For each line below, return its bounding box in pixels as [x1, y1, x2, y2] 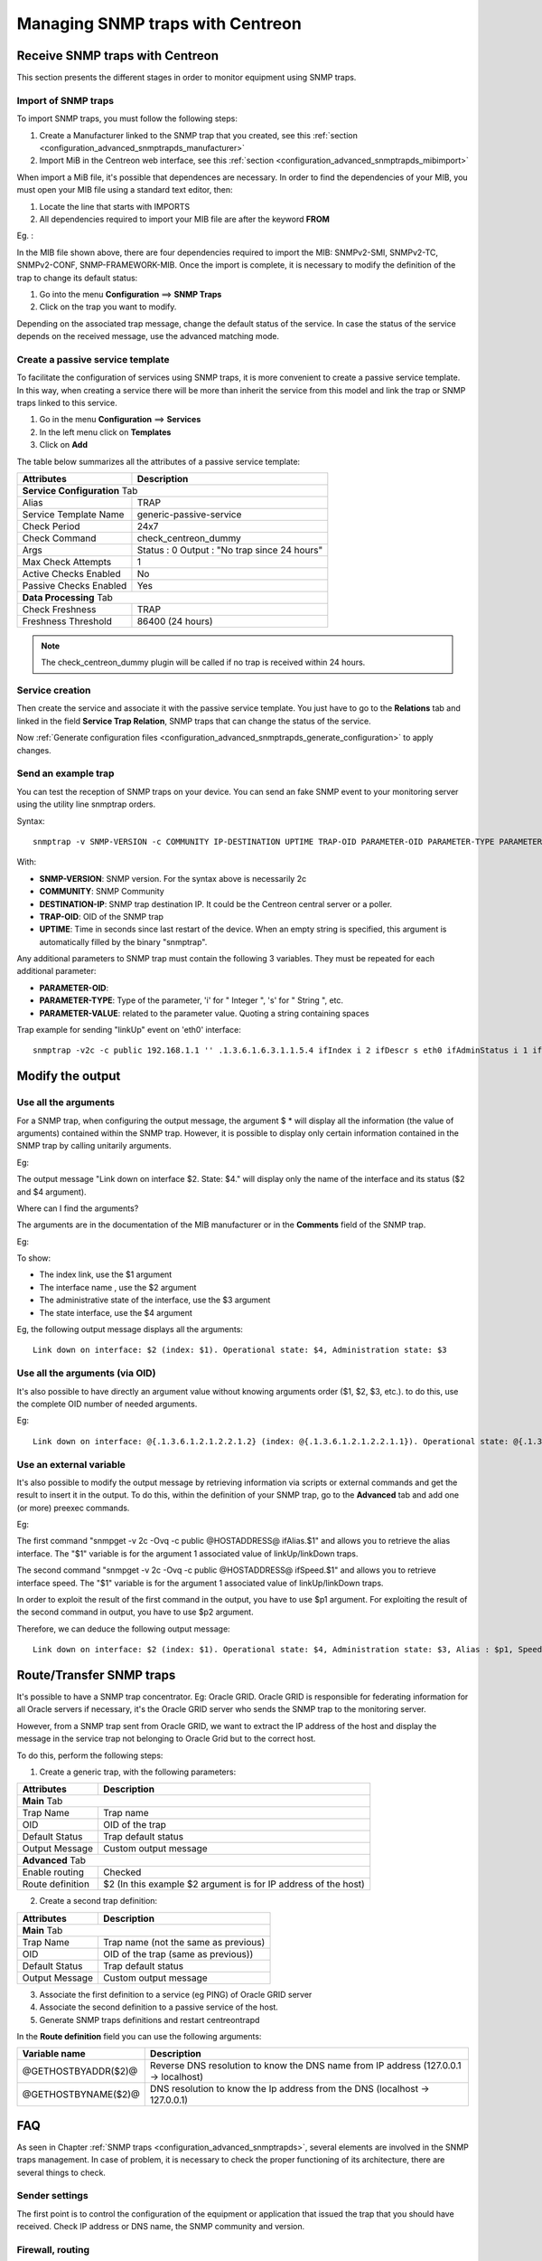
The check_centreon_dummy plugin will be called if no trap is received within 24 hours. [41, 657, 366, 668]
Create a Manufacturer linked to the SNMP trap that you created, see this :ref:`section [39, 129, 359, 140]
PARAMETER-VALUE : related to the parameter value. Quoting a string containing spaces [39, 1008, 369, 1018]
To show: [16, 1253, 51, 1263]
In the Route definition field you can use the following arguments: [16, 2031, 262, 2041]
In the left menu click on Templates [39, 426, 172, 438]
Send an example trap [16, 767, 115, 780]
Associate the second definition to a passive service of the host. [39, 2001, 279, 2012]
